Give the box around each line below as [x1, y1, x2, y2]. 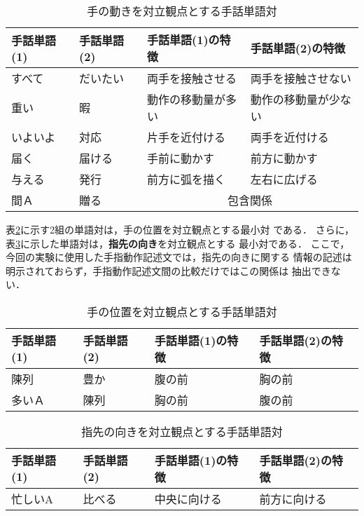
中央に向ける [154, 490, 222, 507]
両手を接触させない [250, 70, 351, 86]
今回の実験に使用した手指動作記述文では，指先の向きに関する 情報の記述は [6, 250, 352, 264]
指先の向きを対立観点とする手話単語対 [81, 423, 283, 440]
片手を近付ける [147, 129, 226, 145]
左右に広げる [250, 171, 318, 187]
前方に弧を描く [147, 171, 226, 187]
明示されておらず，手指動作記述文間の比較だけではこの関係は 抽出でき [6, 263, 331, 278]
